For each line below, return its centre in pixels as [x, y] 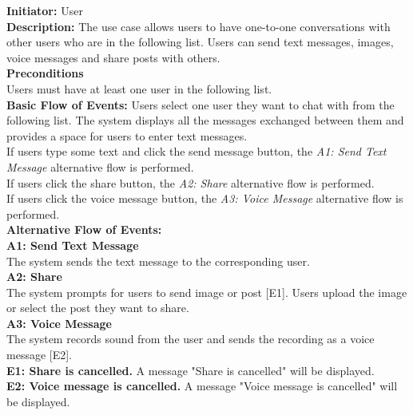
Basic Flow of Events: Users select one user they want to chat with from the [201, 104]
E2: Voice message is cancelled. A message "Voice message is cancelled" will [202, 386]
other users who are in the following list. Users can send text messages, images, [200, 42]
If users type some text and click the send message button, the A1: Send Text [197, 151]
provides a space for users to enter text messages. [127, 135]
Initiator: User [45, 10]
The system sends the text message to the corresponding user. [158, 261]
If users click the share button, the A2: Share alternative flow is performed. [191, 182]
